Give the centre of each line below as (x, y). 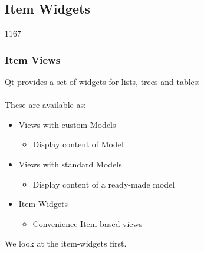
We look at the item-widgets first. (66, 243)
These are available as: (45, 105)
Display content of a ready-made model (104, 184)
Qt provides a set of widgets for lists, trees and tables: (103, 82)
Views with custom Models (67, 124)
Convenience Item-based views (88, 223)
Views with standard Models (70, 164)
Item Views (33, 59)
